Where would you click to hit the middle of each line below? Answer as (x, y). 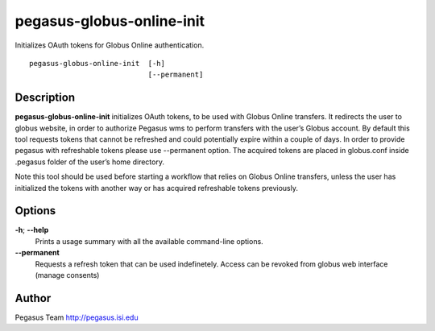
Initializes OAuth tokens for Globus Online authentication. (110, 45)
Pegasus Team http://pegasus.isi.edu (77, 317)
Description (45, 98)
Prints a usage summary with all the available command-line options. (149, 241)
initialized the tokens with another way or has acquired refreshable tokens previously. (156, 188)
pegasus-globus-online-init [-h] (97, 63)
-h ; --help (32, 230)
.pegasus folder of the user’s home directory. (90, 162)
